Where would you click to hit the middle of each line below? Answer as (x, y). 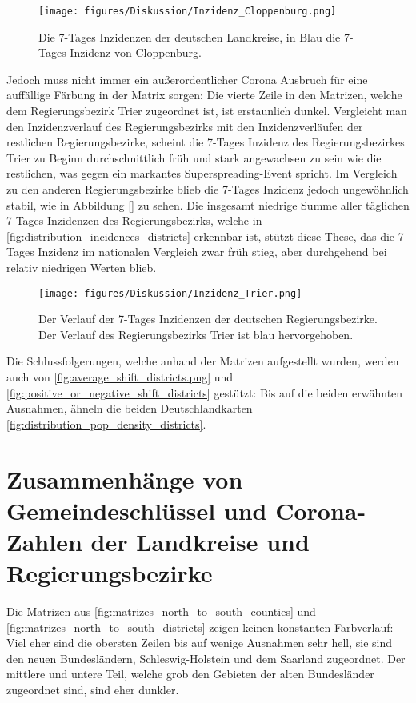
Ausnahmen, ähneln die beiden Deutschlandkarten (130, 408)
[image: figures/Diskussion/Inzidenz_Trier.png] (170, 293)
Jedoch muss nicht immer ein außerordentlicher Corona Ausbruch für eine (187, 79)
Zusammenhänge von (125, 479)
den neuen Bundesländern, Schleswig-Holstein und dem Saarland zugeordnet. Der (206, 658)
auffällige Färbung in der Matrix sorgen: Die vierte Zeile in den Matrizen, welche (204, 95)
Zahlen (44, 541)
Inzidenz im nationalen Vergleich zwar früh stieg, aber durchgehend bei (212, 252)
